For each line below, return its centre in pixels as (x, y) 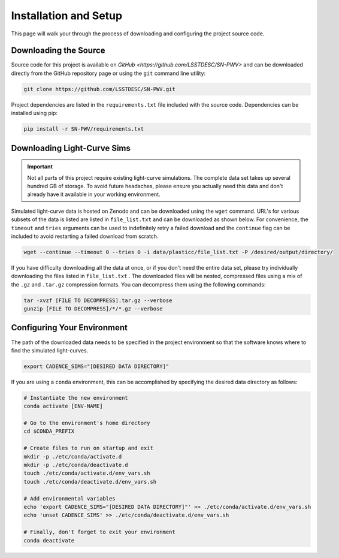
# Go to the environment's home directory (87, 423)
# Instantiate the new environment (76, 398)
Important (40, 167)
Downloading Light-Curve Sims (71, 148)
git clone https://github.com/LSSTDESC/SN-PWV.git (100, 89)
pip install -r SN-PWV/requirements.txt (84, 129)
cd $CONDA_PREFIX (49, 431)
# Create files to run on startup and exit (89, 448)
